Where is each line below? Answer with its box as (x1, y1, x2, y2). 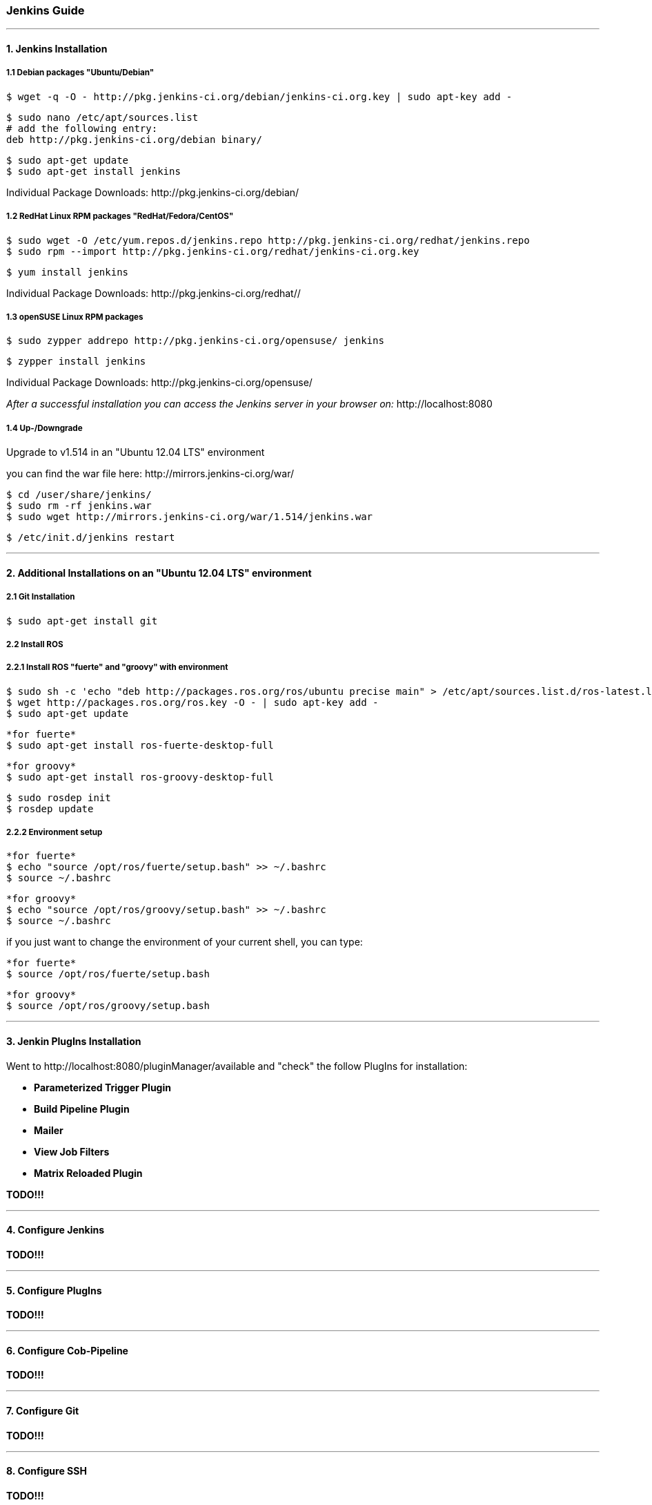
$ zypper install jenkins (6, 356, 146, 367)
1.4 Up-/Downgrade (6, 423, 83, 433)
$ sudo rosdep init (6, 792, 111, 803)
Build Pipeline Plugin (34, 1102, 130, 1115)
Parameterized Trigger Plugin (34, 1081, 171, 1093)
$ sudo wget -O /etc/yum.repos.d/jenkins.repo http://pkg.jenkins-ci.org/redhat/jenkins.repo (6, 234, 530, 246)
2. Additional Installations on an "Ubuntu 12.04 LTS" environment (6, 566, 312, 579)
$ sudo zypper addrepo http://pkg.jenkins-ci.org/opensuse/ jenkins (6, 335, 384, 347)
